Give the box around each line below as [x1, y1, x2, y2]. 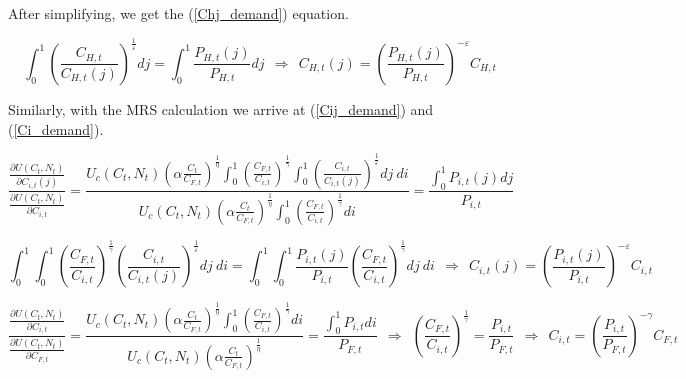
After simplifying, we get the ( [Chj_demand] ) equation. [8, 3, 349, 23]
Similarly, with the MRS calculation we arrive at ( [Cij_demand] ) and [8, 98, 434, 119]
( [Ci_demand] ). [8, 118, 104, 139]
